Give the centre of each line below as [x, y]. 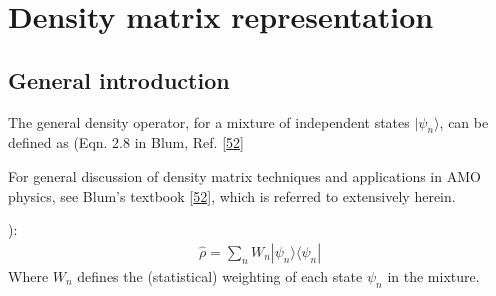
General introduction [119, 79]
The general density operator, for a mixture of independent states [209, 121]
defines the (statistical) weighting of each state [220, 275]
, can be [464, 121]
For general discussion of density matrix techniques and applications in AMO [244, 175]
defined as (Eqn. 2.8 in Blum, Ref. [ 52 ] [126, 142]
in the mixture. [433, 275]
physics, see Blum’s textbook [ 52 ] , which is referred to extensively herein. [232, 195]
